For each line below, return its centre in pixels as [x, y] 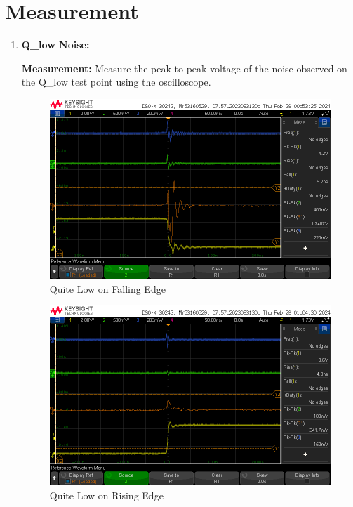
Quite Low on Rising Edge [106, 495]
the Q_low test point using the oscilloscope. [116, 82]
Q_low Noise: [55, 45]
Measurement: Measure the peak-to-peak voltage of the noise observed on [184, 68]
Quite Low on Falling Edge [107, 288]
